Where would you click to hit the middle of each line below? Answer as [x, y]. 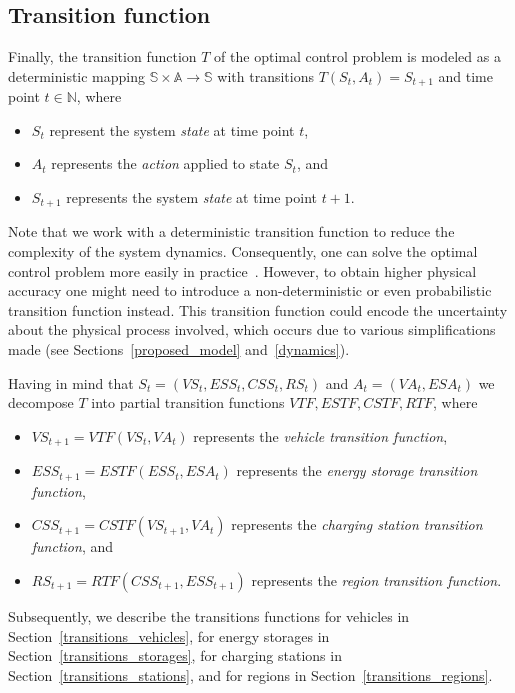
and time [465, 75]
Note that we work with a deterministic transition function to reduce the [231, 231]
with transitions [265, 75]
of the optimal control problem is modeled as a [357, 56]
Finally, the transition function [102, 56]
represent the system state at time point [172, 129]
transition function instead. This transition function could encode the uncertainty [258, 309]
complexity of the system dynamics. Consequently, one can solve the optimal [243, 251]
